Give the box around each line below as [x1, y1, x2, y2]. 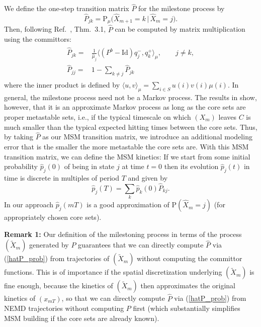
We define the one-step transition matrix [4, 3, 129, 14]
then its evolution [164, 161, 219, 172]
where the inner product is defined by [4, 79, 120, 90]
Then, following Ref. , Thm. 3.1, [4, 24, 106, 34]
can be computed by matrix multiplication [115, 24, 245, 34]
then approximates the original [140, 280, 235, 291]
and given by [128, 173, 168, 183]
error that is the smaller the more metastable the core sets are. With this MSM [4, 141, 249, 152]
